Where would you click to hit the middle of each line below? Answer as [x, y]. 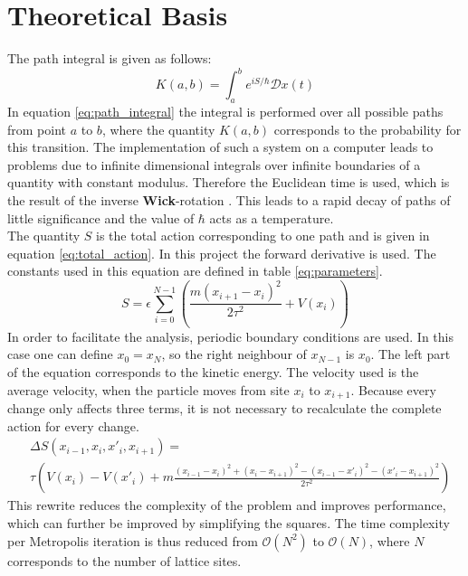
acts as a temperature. [272, 217]
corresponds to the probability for [368, 129]
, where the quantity [158, 129]
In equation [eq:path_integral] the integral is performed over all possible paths [225, 112]
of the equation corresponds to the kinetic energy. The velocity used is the [213, 372]
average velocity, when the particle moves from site [148, 389]
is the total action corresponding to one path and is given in [263, 236]
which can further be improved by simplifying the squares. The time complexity [229, 522]
